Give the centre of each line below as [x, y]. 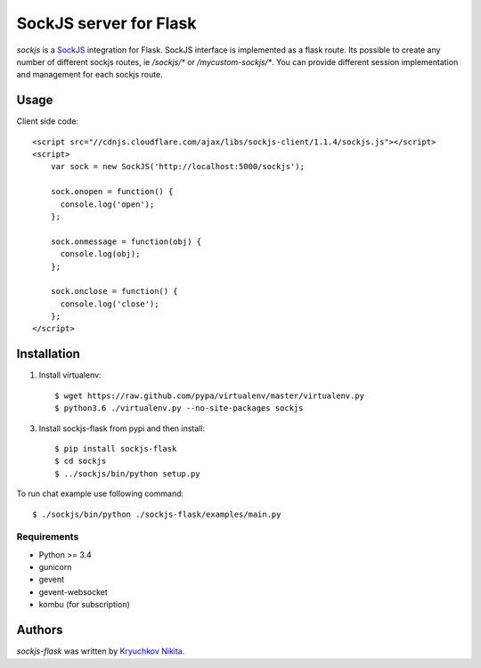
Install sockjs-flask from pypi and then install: [122, 428]
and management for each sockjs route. [90, 75]
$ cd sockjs [81, 461]
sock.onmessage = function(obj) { [126, 241]
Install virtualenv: [70, 375]
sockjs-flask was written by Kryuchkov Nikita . [101, 651]
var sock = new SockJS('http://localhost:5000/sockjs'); [177, 167]
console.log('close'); [110, 304]
